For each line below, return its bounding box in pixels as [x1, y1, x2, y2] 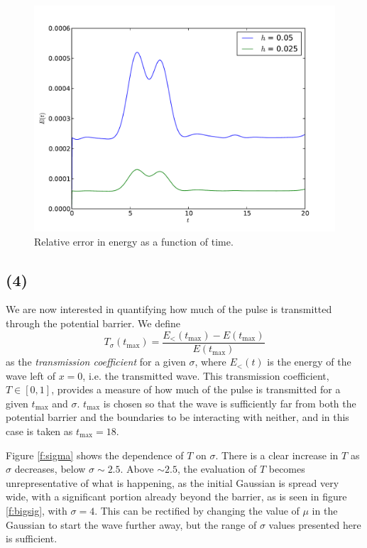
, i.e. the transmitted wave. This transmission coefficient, [82, 368, 329, 383]
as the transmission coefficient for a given [6, 354, 186, 369]
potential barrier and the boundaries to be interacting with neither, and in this [6, 410, 349, 424]
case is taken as [6, 424, 73, 439]
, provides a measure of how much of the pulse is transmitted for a [51, 382, 341, 397]
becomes [268, 461, 305, 476]
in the [312, 503, 338, 517]
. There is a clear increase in [215, 447, 339, 462]
